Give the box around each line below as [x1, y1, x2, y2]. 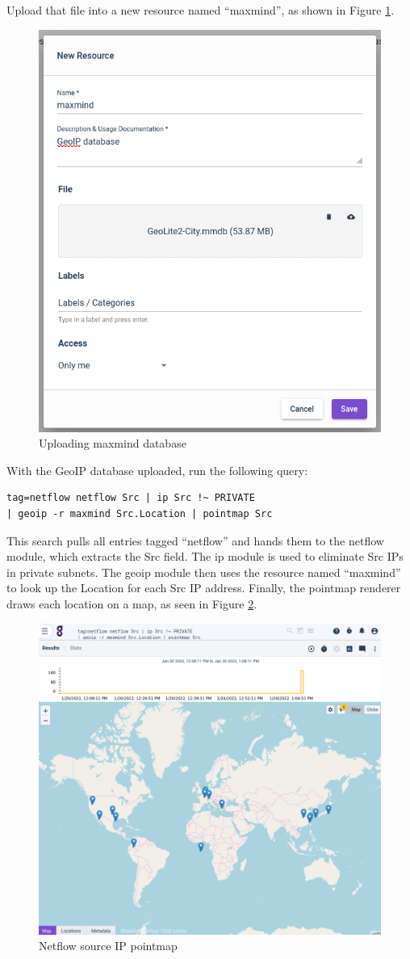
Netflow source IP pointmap [39, 937, 178, 954]
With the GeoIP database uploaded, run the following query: [6, 461, 308, 478]
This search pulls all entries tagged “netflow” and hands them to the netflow [6, 532, 384, 549]
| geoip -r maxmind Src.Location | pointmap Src [6, 508, 273, 520]
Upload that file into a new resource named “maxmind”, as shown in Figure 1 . [6, 2, 395, 18]
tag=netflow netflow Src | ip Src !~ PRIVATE [6, 492, 255, 504]
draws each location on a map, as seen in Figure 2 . [6, 595, 257, 612]
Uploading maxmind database [39, 435, 186, 452]
